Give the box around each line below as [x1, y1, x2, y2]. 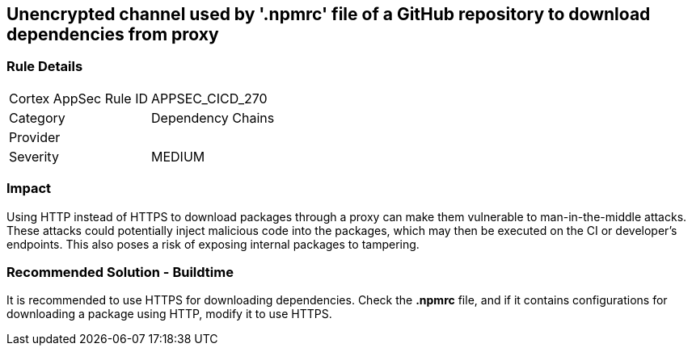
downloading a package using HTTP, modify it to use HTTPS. [6, 307, 332, 321]
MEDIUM [151, 148, 205, 165]
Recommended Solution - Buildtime [6, 263, 234, 280]
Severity [9, 148, 59, 165]
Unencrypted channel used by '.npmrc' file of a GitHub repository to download [6, 4, 651, 24]
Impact [6, 180, 52, 197]
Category [9, 109, 65, 126]
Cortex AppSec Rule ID [9, 90, 149, 107]
